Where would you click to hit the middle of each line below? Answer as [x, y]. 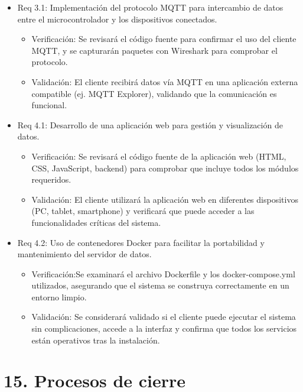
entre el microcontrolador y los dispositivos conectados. [117, 19]
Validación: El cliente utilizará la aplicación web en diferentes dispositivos [165, 199]
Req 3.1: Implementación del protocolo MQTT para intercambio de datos [150, 7]
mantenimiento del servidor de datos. [84, 254]
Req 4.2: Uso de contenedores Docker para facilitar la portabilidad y [141, 242]
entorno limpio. [59, 297]
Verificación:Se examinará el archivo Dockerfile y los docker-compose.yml [163, 273]
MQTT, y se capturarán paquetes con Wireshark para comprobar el [154, 50]
